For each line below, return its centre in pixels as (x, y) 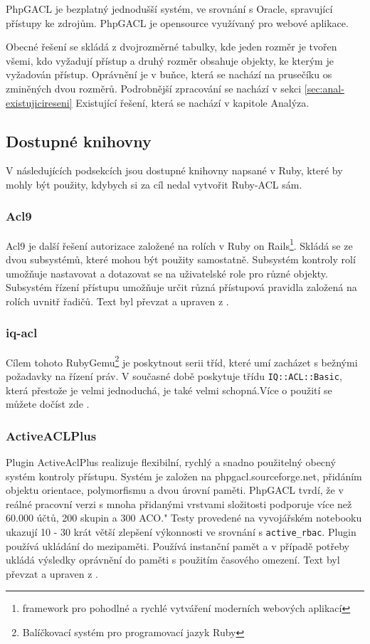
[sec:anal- (324, 88)
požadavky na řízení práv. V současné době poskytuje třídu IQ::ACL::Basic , (174, 375)
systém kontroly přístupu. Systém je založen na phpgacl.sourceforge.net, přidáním (184, 476)
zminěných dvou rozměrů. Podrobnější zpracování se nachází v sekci (154, 88)
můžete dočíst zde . (48, 404)
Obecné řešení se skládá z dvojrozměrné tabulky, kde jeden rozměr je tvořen (171, 47)
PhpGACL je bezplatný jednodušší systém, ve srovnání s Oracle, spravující (169, 9)
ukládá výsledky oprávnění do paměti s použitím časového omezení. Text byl (173, 560)
